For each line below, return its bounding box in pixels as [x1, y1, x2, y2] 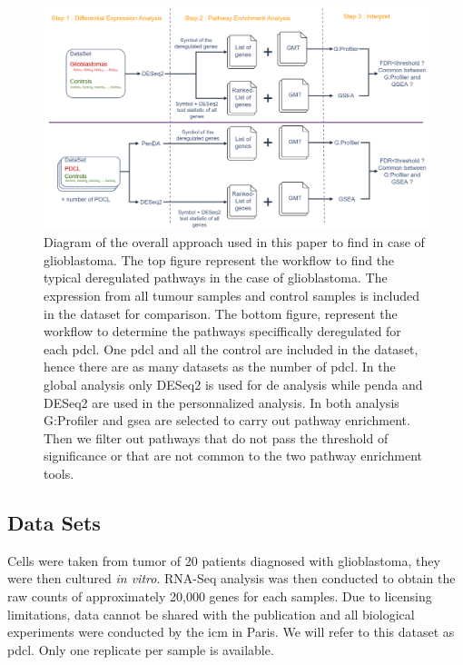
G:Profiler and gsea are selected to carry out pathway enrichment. [44, 411, 410, 430]
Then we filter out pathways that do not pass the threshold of [44, 428, 389, 447]
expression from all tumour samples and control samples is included [44, 286, 420, 305]
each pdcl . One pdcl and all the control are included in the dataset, [44, 339, 419, 358]
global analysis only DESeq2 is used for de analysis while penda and [44, 375, 423, 394]
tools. [44, 464, 74, 483]
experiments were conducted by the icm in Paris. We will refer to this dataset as [7, 622, 455, 641]
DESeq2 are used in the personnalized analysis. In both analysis [44, 392, 399, 412]
